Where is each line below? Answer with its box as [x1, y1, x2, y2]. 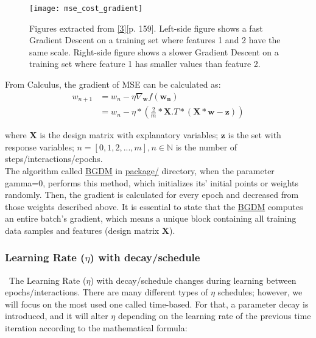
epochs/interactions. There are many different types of [5, 286, 208, 298]
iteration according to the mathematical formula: [5, 322, 188, 334]
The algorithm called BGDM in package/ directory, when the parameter [5, 164, 275, 177]
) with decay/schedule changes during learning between [90, 273, 297, 286]
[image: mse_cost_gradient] [29, 4, 143, 13]
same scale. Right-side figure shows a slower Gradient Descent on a [29, 45, 279, 58]
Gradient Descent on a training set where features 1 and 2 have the [29, 33, 281, 46]
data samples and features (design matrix [5, 224, 160, 236]
